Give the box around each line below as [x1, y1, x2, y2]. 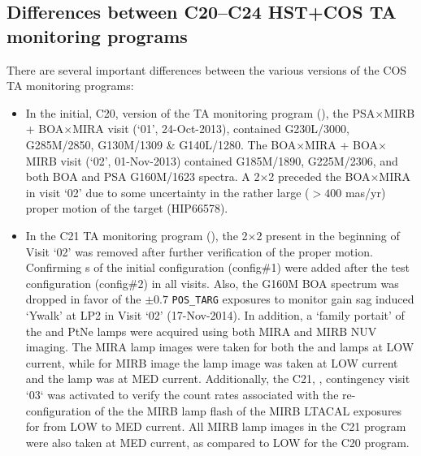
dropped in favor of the [25, 290, 141, 308]
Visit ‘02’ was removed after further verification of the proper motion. [25, 243, 373, 260]
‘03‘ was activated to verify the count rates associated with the [25, 385, 339, 402]
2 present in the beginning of [256, 226, 400, 243]
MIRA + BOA [305, 136, 378, 153]
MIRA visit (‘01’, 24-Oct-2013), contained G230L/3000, [72, 120, 350, 137]
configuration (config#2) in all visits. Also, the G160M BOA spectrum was [25, 274, 399, 291]
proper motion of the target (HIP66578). [25, 200, 228, 217]
